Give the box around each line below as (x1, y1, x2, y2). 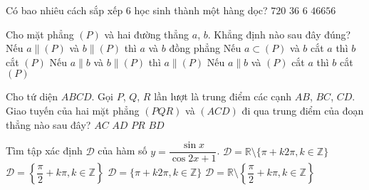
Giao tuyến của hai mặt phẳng (6, 102, 140, 117)
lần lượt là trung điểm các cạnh (154, 89, 292, 104)
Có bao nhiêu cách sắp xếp (6, 3, 123, 17)
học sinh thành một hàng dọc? (134, 3, 268, 17)
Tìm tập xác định (6, 143, 83, 158)
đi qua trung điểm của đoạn (241, 102, 364, 117)
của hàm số (98, 143, 147, 158)
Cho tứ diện (6, 89, 58, 104)
